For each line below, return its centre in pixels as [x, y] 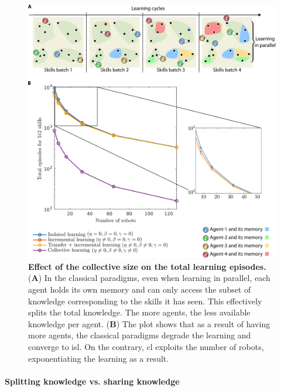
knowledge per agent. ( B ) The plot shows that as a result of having [149, 323]
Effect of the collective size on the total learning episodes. [147, 266]
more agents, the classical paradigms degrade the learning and [140, 335]
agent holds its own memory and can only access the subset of [140, 289]
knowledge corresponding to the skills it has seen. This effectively [145, 301]
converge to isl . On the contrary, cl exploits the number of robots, [146, 347]
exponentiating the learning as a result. [99, 358]
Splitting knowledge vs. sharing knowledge [92, 381]
